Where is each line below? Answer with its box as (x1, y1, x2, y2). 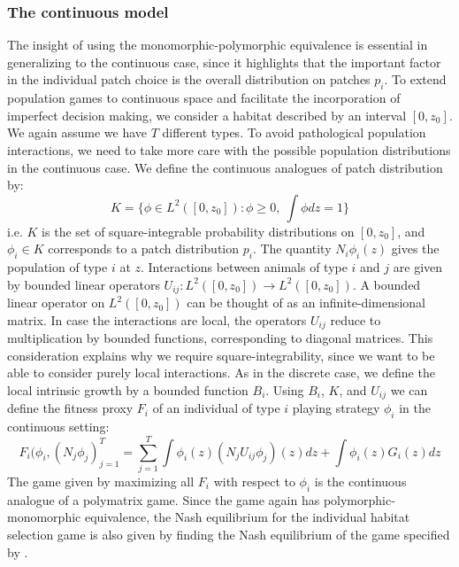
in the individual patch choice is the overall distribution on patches (7, 70, 371, 89)
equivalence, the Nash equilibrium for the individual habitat (84, 508, 410, 526)
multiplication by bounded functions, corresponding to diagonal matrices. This (7, 329, 433, 347)
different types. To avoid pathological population (162, 123, 426, 142)
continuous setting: (7, 417, 110, 436)
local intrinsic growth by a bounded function (7, 381, 249, 400)
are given (393, 258, 443, 276)
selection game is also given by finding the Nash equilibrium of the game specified (7, 524, 450, 543)
